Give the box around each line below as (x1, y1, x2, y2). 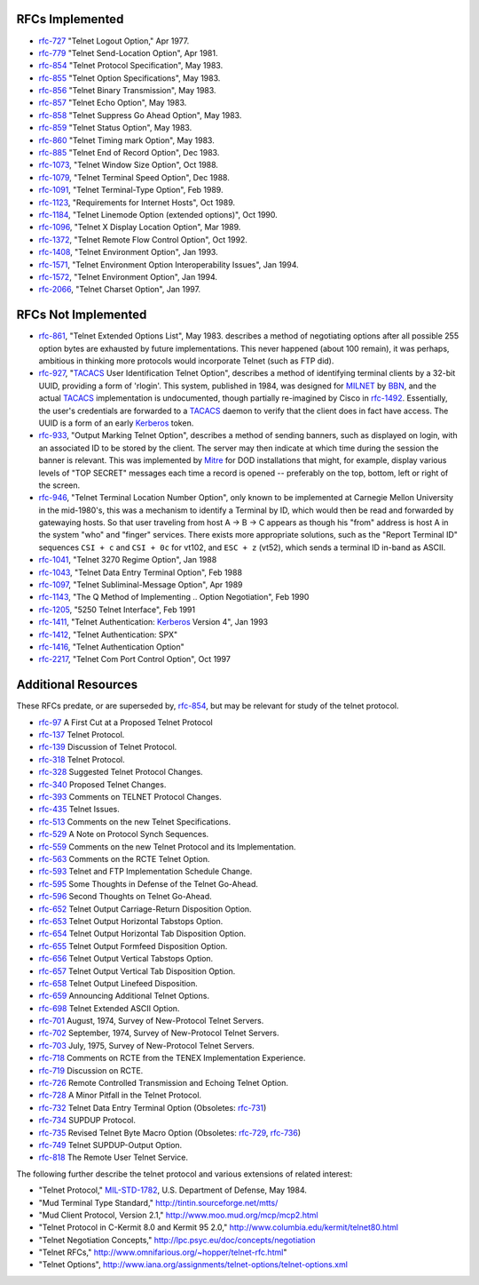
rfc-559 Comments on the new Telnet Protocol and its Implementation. (38, 841, 296, 852)
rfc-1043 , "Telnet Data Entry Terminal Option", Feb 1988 (38, 567, 243, 578)
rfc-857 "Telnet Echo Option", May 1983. (38, 98, 187, 108)
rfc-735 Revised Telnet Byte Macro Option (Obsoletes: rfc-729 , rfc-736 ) (38, 1127, 302, 1137)
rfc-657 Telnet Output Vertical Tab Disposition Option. (38, 965, 236, 977)
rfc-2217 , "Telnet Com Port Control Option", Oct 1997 (38, 654, 231, 665)
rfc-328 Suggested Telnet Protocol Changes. (38, 767, 203, 778)
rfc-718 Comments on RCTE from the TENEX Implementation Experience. (38, 1053, 306, 1064)
